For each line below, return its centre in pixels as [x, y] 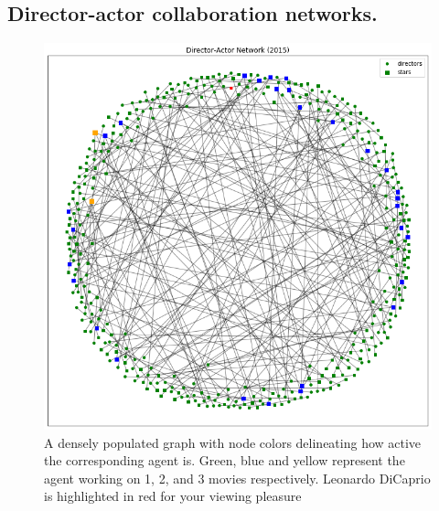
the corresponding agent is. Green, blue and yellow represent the [225, 460]
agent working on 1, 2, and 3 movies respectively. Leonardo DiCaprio [237, 478]
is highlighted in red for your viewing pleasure [173, 496]
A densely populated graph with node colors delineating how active [233, 442]
